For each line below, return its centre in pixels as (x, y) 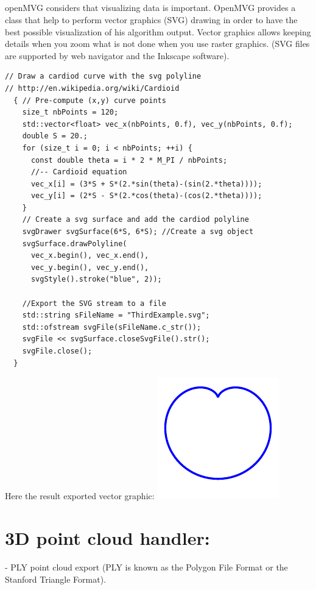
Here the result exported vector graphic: (80, 496)
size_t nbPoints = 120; (70, 112)
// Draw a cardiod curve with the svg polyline (103, 76)
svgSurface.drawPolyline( (75, 243)
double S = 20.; (55, 136)
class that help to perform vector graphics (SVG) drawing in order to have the (151, 19)
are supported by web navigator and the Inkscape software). (117, 55)
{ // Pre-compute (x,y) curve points (90, 100)
